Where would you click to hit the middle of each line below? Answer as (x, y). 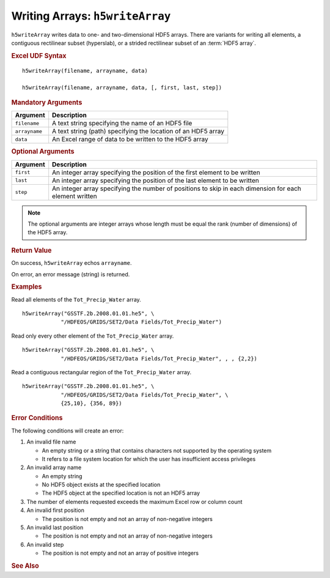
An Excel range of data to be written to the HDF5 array (130, 139)
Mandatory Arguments (47, 102)
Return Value (31, 250)
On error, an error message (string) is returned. (71, 274)
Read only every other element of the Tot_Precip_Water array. (93, 336)
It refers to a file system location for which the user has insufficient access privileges (149, 459)
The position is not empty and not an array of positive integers (120, 553)
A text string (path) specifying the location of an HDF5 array (138, 132)
